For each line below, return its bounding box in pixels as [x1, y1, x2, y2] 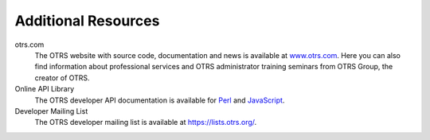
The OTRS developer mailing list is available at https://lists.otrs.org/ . [34, 118, 257, 127]
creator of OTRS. [34, 72, 91, 83]
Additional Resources [14, 12, 160, 29]
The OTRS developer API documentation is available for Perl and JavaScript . [34, 95, 285, 105]
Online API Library [14, 84, 75, 94]
